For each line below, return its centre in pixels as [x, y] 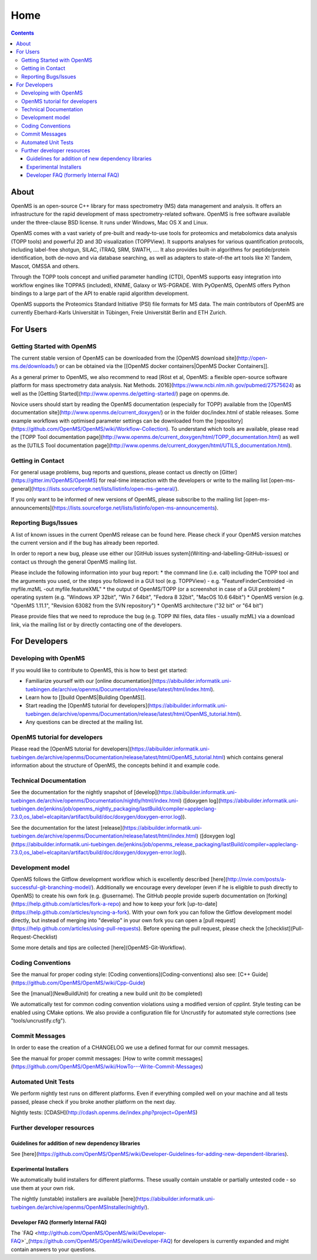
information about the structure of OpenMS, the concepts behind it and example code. [115, 765]
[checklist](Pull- [284, 929]
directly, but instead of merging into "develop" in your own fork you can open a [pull [112, 920]
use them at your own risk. [43, 1188]
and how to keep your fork [154, 904]
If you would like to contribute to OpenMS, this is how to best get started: [99, 670]
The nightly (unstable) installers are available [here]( [74, 1199]
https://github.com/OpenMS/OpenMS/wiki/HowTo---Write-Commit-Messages [107, 1067]
